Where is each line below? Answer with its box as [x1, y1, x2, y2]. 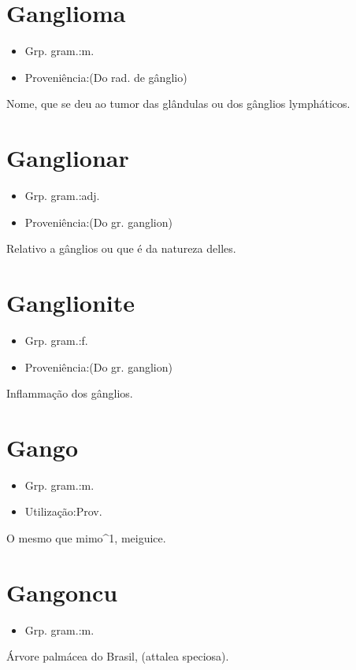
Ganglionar [6, 142, 129, 174]
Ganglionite [6, 287, 135, 318]
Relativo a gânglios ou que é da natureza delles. [6, 240, 236, 257]
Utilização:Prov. [24, 503, 102, 520]
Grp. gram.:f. [24, 331, 88, 348]
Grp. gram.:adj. [24, 187, 100, 204]
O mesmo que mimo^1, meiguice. [6, 530, 166, 546]
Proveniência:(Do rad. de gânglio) [24, 68, 187, 85]
